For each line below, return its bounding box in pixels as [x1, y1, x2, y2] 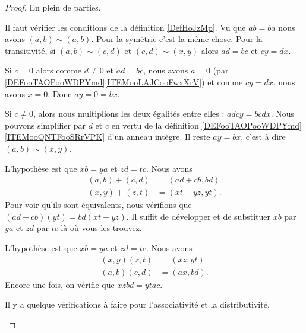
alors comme [36, 64, 82, 76]
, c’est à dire [241, 130, 286, 143]
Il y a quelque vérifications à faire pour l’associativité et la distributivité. [5, 298, 270, 310]
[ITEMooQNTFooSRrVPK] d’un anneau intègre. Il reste [5, 130, 210, 143]
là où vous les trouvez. [61, 222, 142, 234]
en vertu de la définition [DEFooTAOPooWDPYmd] [111, 119, 302, 131]
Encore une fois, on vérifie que [5, 278, 115, 290]
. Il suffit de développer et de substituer [126, 210, 270, 222]
